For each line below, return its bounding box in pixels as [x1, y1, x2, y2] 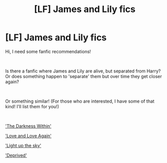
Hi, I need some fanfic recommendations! [5, 48, 91, 54]
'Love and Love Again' [5, 132, 52, 139]
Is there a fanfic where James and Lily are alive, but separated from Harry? [5, 68, 161, 74]
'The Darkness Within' [5, 123, 51, 129]
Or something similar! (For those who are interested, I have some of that [5, 98, 155, 104]
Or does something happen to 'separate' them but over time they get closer [5, 73, 162, 79]
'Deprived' [5, 152, 27, 158]
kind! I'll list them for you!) [5, 103, 60, 109]
